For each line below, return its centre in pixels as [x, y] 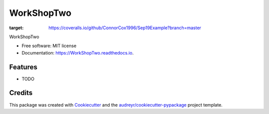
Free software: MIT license [49, 46]
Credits [21, 93]
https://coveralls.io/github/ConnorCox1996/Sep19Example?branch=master [125, 28]
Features [23, 67]
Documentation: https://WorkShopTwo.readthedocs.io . [78, 53]
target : [16, 28]
